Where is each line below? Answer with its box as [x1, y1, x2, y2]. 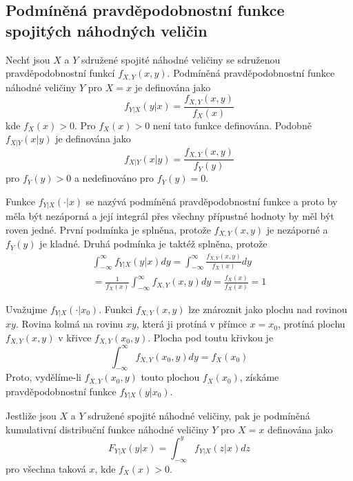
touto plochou [141, 370, 200, 384]
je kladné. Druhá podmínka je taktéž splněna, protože [39, 236, 268, 251]
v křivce [58, 330, 92, 344]
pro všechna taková [6, 461, 86, 475]
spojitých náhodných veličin [6, 19, 208, 41]
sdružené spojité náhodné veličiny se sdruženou [81, 52, 281, 66]
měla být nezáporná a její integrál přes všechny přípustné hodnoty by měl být [6, 209, 334, 223]
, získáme [239, 370, 279, 384]
